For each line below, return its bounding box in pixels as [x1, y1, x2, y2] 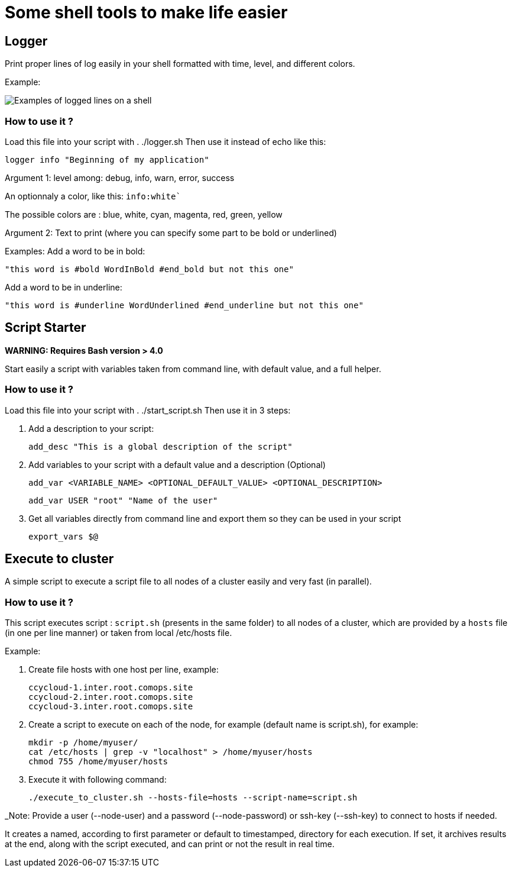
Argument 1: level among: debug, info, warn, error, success [5, 172, 235, 183]
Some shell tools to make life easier [5, 2, 288, 22]
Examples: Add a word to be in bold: [5, 246, 145, 256]
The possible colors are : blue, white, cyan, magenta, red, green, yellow [5, 209, 283, 219]
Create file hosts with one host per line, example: [28, 664, 219, 675]
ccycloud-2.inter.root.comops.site [28, 692, 193, 702]
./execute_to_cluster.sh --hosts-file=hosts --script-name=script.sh [28, 793, 358, 803]
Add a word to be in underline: [5, 282, 122, 292]
